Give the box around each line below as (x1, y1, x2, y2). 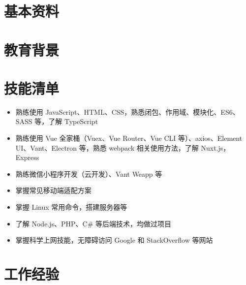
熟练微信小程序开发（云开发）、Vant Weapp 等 (15, 168, 162, 179)
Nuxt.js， (201, 142, 230, 153)
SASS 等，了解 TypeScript (15, 116, 98, 127)
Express (15, 152, 39, 162)
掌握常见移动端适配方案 (15, 185, 92, 195)
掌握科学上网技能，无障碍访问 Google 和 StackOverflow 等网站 (15, 235, 213, 245)
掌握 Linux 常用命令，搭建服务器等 (15, 202, 127, 212)
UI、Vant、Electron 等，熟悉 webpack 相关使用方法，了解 (15, 142, 199, 153)
